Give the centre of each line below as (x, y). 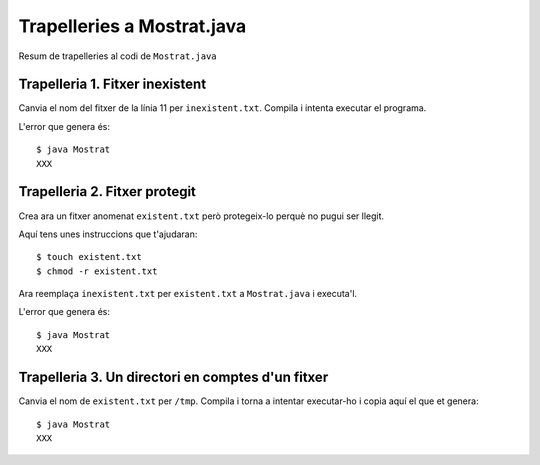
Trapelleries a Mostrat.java (132, 26)
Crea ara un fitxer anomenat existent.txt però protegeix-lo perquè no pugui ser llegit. (201, 216)
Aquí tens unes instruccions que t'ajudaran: (108, 234)
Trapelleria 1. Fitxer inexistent (112, 84)
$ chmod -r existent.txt (97, 271)
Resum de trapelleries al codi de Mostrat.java (117, 56)
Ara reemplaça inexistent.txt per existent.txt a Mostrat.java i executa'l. (188, 294)
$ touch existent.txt (89, 257)
